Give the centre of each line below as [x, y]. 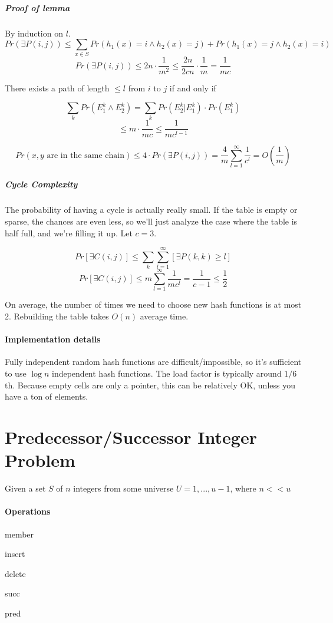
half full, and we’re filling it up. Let [69, 233]
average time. [164, 316]
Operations [28, 511]
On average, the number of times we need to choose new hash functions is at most [153, 304]
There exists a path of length [57, 88]
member [19, 534]
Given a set [25, 488]
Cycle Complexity [41, 184]
